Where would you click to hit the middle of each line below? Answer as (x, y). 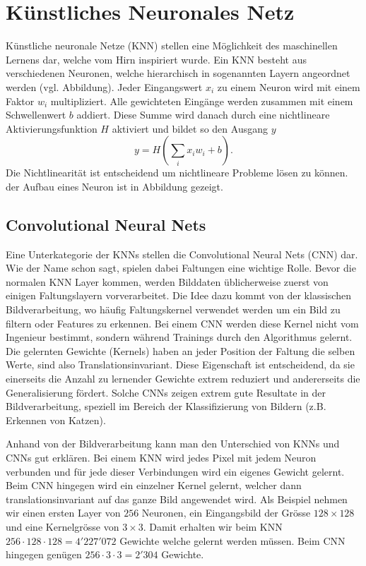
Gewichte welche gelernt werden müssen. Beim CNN (232, 540)
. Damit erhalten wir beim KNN (213, 526)
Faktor (20, 101)
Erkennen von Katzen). (56, 420)
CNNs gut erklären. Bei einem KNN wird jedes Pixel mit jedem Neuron (161, 457)
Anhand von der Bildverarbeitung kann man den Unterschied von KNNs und (173, 444)
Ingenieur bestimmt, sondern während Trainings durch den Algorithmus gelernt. (179, 337)
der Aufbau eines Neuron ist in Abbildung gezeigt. (114, 186)
